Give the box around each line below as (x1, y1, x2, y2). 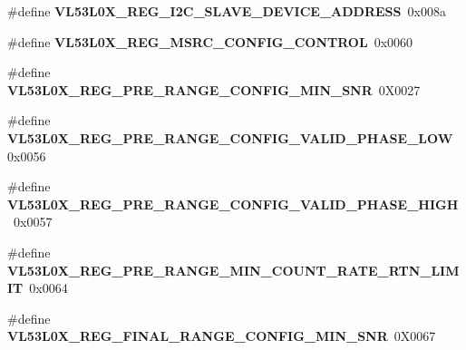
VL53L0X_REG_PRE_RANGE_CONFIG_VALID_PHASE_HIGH (7, 194, 459, 213)
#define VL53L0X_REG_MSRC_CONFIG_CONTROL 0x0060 (7, 32, 413, 51)
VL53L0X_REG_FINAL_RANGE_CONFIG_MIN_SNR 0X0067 (7, 326, 436, 345)
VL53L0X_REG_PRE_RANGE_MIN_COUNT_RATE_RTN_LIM (7, 260, 460, 279)
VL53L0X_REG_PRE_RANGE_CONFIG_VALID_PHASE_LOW (7, 128, 453, 147)
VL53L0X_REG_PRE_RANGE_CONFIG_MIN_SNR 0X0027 (7, 80, 421, 99)
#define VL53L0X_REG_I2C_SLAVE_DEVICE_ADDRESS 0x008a (7, 2, 446, 20)
